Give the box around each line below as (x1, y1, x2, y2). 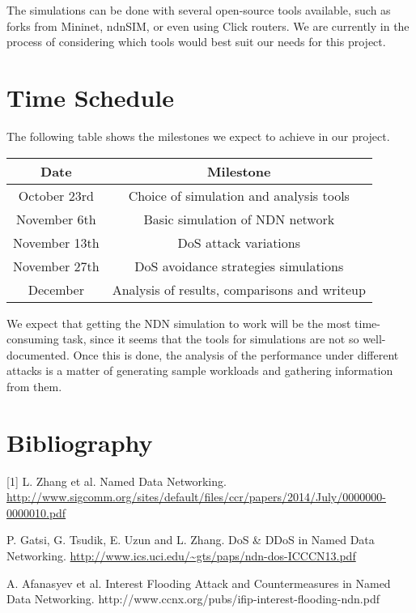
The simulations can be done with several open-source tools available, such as (6, 2, 391, 18)
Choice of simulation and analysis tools (128, 185, 350, 205)
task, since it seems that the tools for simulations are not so (62, 330, 359, 347)
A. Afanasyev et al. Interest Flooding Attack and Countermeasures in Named (6, 574, 391, 591)
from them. (6, 377, 62, 394)
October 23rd (18, 185, 94, 205)
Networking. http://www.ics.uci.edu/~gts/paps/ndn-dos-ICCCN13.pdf (6, 547, 356, 564)
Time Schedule (6, 80, 175, 113)
